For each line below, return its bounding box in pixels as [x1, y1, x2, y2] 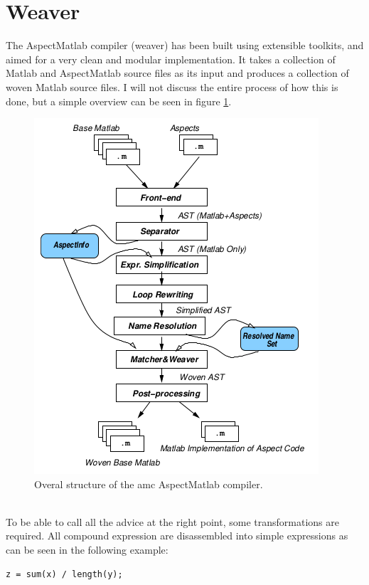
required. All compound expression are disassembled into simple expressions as [6, 528, 348, 543]
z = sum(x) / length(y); [6, 569, 123, 579]
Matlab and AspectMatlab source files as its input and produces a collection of [6, 65, 349, 80]
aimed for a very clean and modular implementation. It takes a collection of [6, 51, 336, 66]
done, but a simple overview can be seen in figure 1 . [6, 93, 232, 108]
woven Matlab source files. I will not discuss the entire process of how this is [6, 79, 338, 94]
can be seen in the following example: [6, 542, 169, 557]
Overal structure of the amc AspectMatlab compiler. [34, 476, 263, 491]
